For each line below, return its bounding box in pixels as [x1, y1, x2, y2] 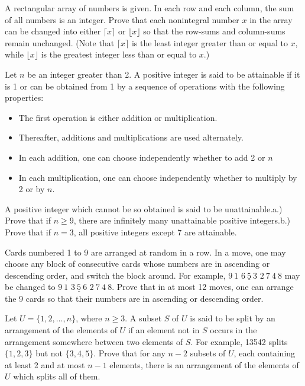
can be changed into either [5, 25, 101, 37]
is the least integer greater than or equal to [131, 36, 288, 49]
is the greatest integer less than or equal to [41, 48, 197, 60]
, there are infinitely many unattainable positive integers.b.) [73, 214, 291, 227]
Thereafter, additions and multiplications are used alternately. [18, 131, 244, 143]
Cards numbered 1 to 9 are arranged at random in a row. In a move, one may [5, 245, 286, 258]
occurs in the [210, 324, 257, 336]
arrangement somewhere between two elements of [5, 335, 183, 347]
